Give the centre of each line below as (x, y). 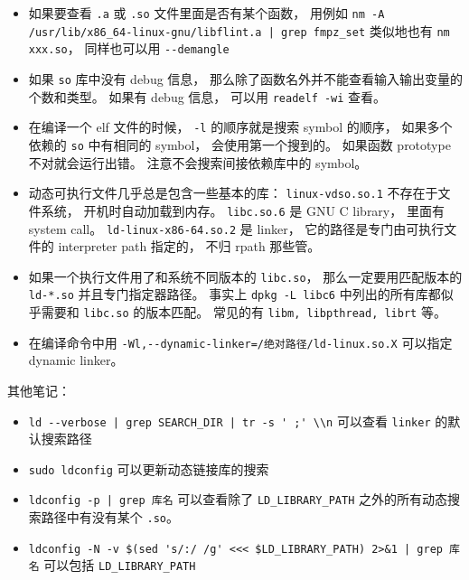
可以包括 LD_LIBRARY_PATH (120, 565)
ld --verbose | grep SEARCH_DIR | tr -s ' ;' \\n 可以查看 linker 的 (238, 421)
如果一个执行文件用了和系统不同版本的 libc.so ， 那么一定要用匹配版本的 (245, 276)
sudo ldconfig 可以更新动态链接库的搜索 (149, 468)
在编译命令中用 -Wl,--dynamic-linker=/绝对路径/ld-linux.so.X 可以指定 (240, 342)
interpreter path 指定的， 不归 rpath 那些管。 (189, 246)
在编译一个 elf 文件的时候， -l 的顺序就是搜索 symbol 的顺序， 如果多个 (240, 127)
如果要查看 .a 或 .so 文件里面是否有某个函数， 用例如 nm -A (206, 13)
